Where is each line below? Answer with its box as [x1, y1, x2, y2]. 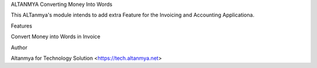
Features [11, 22, 32, 29]
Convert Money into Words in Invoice [11, 33, 101, 40]
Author [11, 44, 28, 51]
